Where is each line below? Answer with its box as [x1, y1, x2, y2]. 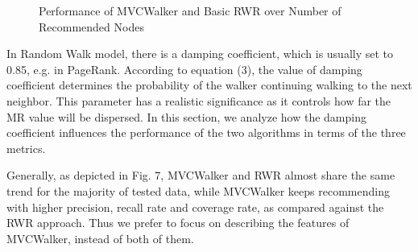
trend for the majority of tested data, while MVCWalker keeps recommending [6, 182, 390, 199]
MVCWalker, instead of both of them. [6, 229, 194, 246]
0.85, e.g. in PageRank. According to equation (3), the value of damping [6, 60, 362, 77]
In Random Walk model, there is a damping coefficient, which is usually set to [6, 45, 394, 62]
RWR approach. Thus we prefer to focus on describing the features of [6, 214, 350, 231]
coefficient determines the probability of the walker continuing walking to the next [6, 76, 412, 93]
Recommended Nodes [39, 18, 144, 35]
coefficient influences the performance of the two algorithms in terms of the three [6, 124, 406, 141]
